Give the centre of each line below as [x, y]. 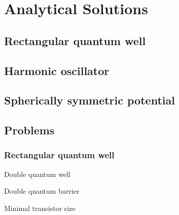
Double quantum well [37, 174]
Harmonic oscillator [57, 70]
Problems [29, 130]
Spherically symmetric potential [89, 100]
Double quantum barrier [42, 191]
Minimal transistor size [40, 208]
